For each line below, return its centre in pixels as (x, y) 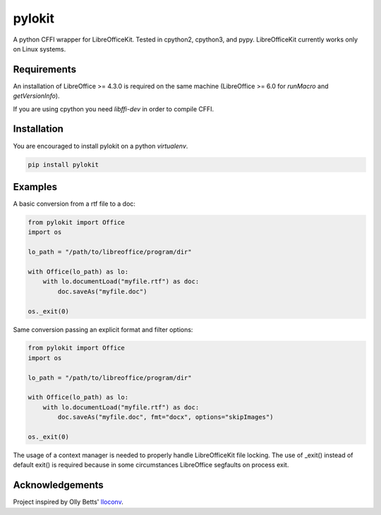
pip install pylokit (63, 165)
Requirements (45, 69)
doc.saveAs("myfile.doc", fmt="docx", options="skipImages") (165, 417)
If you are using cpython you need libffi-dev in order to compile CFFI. (114, 108)
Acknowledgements (58, 485)
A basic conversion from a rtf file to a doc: (74, 204)
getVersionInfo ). (36, 96)
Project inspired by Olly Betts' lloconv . (68, 502)
